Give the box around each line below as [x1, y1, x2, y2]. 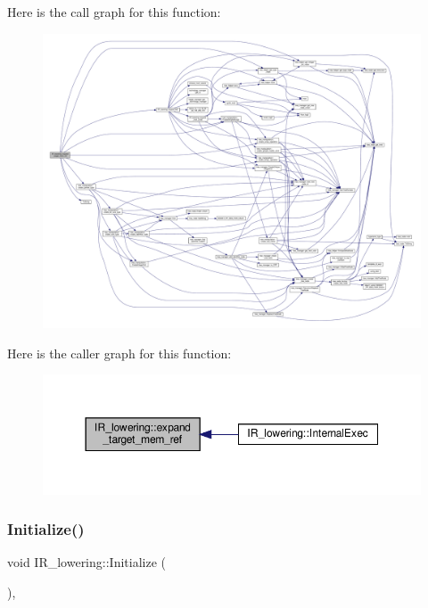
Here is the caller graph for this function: [7, 343, 232, 362]
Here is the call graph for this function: [7, 3, 221, 21]
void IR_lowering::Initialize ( [7, 553, 166, 571]
